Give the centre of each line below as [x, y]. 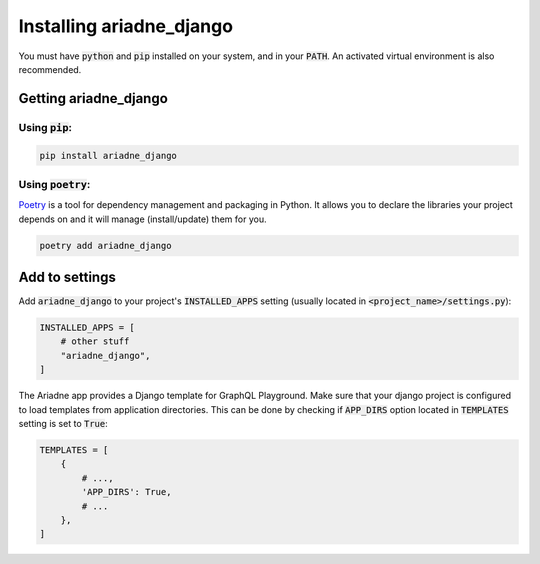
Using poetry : [54, 184]
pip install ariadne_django [108, 155]
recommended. [50, 69]
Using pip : [45, 127]
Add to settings [67, 277]
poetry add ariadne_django [105, 245]
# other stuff [95, 341]
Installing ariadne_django [126, 26]
